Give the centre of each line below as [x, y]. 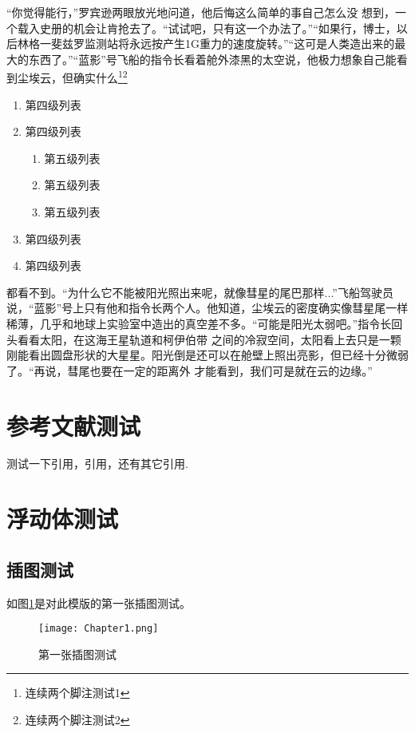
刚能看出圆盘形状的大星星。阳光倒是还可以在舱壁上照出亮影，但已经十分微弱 [207, 355]
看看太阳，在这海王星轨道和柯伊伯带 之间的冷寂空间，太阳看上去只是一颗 [209, 339]
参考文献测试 [74, 425]
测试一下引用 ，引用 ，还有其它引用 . [97, 464]
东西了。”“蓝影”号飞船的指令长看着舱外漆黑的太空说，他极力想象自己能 [212, 59]
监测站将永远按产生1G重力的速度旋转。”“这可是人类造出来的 [239, 44]
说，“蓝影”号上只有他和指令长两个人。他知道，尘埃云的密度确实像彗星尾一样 [207, 308]
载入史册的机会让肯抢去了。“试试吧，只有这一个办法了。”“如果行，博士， [207, 28]
